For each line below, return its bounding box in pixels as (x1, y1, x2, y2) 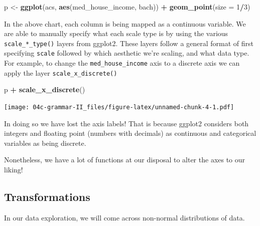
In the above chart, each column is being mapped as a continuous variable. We (4, 18, 246, 29)
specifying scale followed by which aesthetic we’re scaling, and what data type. (4, 48, 249, 58)
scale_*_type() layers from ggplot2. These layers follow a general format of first (4, 38, 254, 48)
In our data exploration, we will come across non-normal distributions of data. (4, 212, 245, 222)
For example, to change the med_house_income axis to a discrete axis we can (4, 58, 240, 68)
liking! (4, 164, 23, 175)
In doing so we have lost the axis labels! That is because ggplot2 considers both (4, 118, 249, 128)
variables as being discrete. (4, 137, 86, 148)
